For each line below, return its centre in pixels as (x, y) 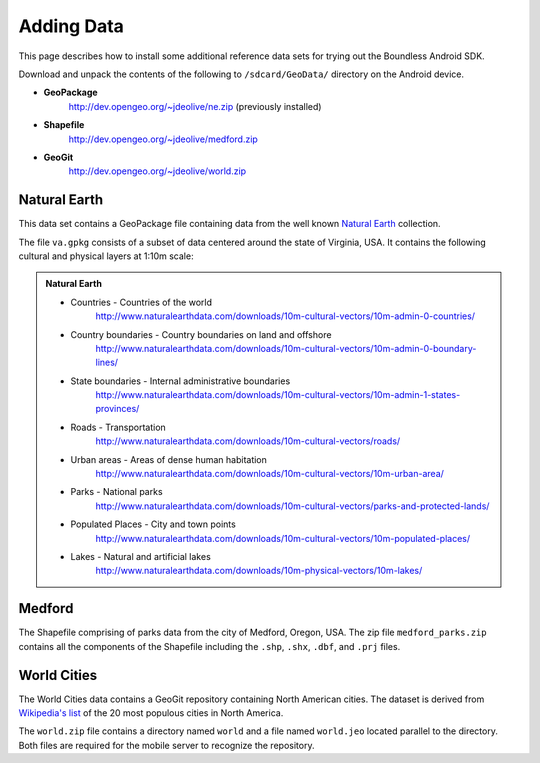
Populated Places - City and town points (153, 524)
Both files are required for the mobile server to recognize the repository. (166, 745)
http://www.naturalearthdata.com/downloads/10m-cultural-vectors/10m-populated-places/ (282, 538)
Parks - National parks (117, 492)
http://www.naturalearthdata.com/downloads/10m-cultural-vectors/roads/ (248, 441)
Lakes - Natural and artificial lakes (141, 556)
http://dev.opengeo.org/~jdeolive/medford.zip (163, 139)
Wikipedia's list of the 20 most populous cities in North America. (151, 712)
